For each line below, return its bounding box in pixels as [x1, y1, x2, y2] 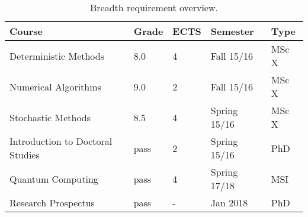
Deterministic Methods [9, 48, 105, 63]
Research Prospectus [9, 196, 95, 209]
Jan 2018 [210, 196, 248, 209]
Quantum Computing [9, 171, 98, 186]
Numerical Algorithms [9, 79, 101, 93]
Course [9, 24, 43, 38]
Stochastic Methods [9, 110, 91, 124]
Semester [210, 24, 254, 38]
